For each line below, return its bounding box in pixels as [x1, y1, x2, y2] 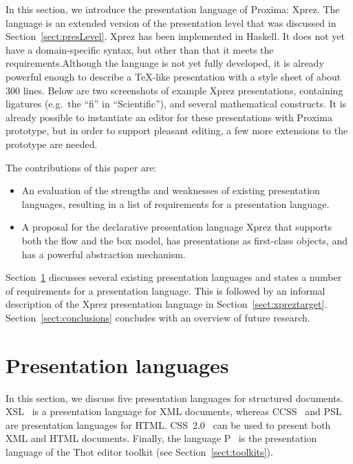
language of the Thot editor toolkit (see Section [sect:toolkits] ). [6, 444, 273, 458]
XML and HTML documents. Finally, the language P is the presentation [6, 431, 317, 445]
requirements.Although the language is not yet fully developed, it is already [6, 56, 324, 70]
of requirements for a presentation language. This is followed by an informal [6, 283, 325, 297]
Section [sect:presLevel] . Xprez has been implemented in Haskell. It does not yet [6, 29, 345, 43]
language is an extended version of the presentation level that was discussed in [6, 15, 336, 30]
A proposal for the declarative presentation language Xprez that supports [21, 220, 332, 234]
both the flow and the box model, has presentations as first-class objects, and [21, 233, 347, 247]
